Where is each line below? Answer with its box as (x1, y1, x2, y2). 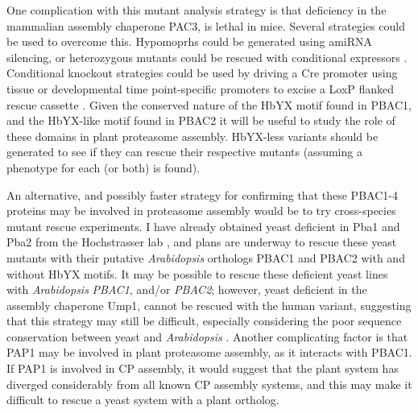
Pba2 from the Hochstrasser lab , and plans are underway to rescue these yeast (6, 233, 397, 250)
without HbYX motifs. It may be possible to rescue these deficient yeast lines (6, 265, 388, 282)
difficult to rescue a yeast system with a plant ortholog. (6, 391, 279, 408)
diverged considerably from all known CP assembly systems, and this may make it (6, 375, 412, 392)
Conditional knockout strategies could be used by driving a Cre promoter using (6, 64, 398, 81)
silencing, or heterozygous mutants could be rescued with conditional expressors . (6, 48, 408, 65)
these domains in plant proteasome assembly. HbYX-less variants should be (6, 127, 379, 144)
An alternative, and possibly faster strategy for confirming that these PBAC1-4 (6, 186, 398, 203)
